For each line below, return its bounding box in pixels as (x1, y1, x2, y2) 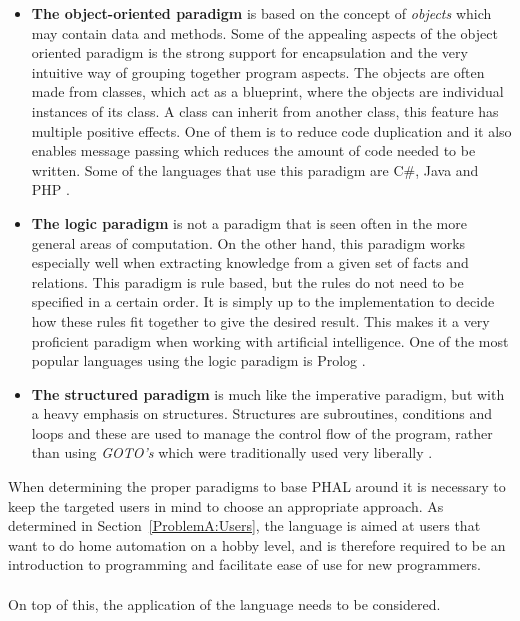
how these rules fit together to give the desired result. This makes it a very (31, 310, 490, 331)
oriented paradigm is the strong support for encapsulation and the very (31, 42, 468, 63)
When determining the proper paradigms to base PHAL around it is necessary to (8, 476, 506, 497)
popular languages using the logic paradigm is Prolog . (31, 350, 366, 371)
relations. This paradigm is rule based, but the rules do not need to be (31, 271, 464, 292)
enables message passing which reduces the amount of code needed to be (31, 140, 476, 161)
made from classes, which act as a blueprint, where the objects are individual (31, 81, 504, 102)
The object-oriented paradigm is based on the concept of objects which (31, 3, 492, 23)
